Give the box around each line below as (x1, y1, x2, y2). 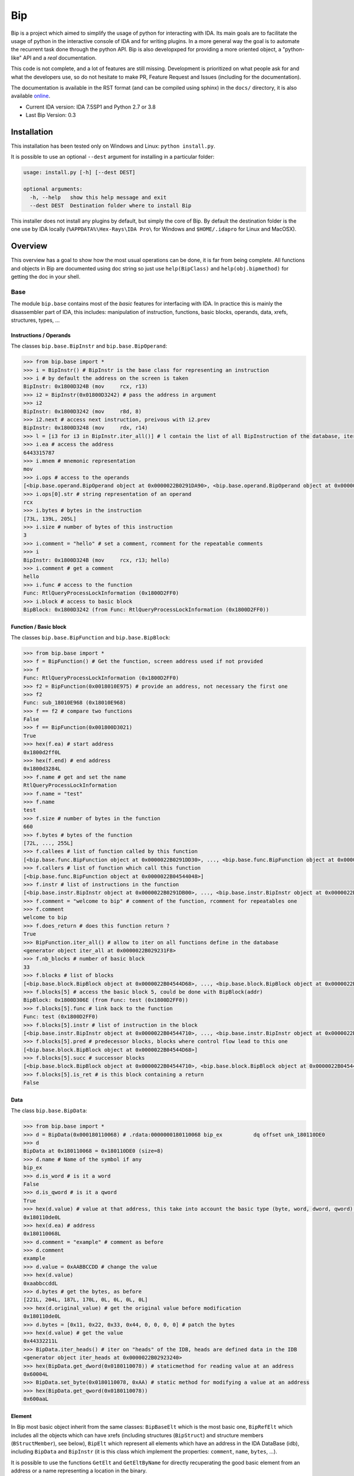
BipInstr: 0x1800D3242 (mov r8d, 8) (23, 408, 142, 414)
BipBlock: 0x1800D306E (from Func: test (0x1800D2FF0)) (23, 997, 189, 1004)
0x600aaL (23, 1396, 49, 1402)
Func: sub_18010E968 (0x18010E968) (23, 700, 126, 706)
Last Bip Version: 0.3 (25, 112, 76, 119)
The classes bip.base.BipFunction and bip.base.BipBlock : (11, 633, 171, 641)
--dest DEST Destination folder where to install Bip (29, 202, 192, 209)
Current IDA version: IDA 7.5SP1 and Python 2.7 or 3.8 (25, 103, 156, 110)
